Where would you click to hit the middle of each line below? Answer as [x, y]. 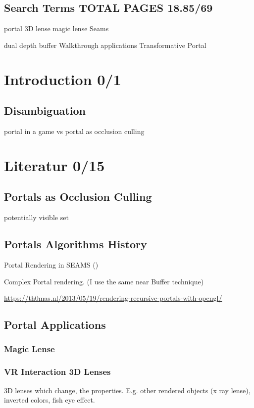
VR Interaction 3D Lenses [57, 372]
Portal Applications [55, 325]
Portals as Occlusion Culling [78, 197]
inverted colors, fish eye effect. [50, 400]
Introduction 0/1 [63, 79]
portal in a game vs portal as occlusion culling [74, 131]
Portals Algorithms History [76, 244]
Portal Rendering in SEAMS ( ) [51, 264]
